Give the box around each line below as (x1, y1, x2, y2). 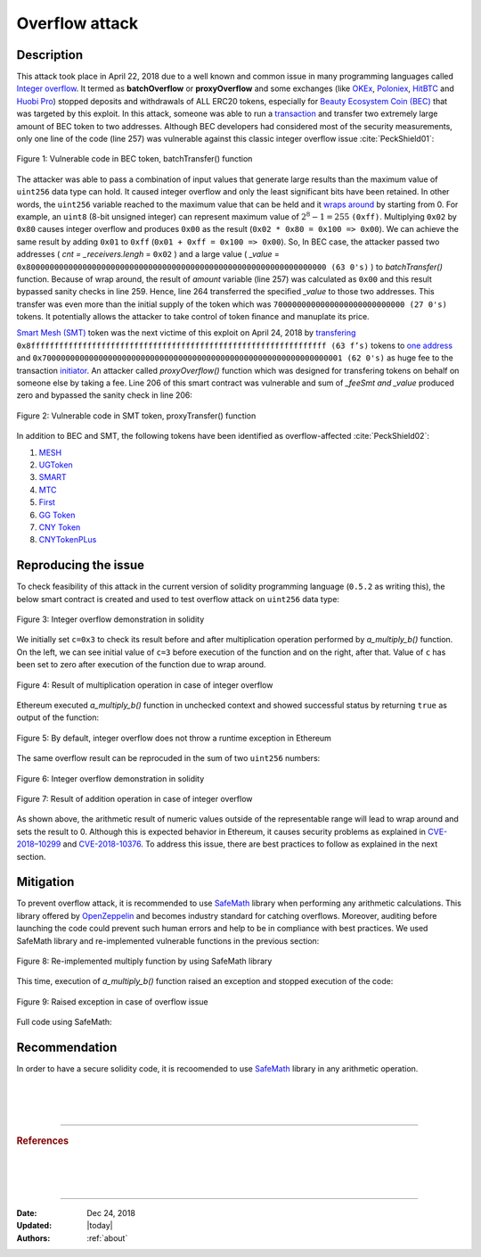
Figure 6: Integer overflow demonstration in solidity (16, 773, 205, 784)
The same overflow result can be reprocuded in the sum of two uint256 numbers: (16, 753, 321, 764)
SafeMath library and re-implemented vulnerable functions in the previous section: (16, 935, 320, 946)
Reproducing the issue (16, 558, 144, 573)
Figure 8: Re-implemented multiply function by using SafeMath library (16, 955, 273, 966)
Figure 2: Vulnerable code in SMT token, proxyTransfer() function (16, 410, 257, 421)
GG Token (38, 509, 76, 520)
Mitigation (16, 874, 75, 889)
